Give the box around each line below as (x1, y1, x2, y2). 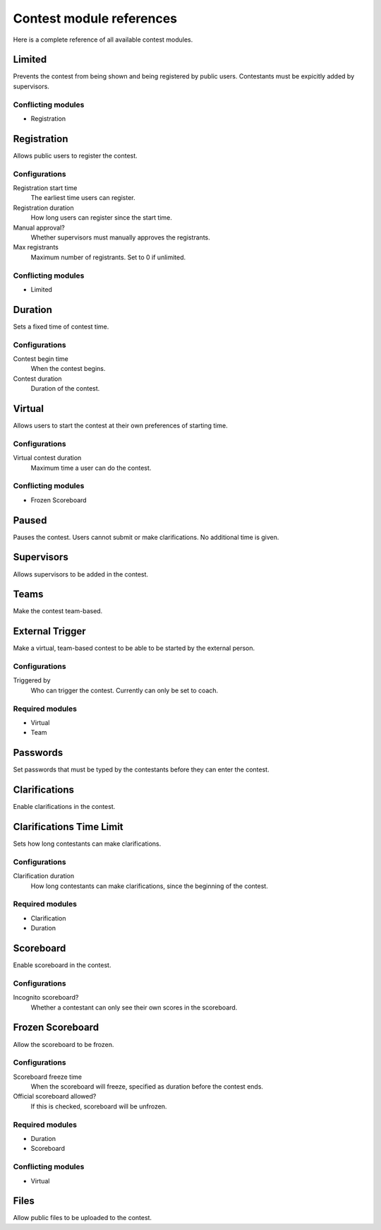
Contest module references (13, 11, 178, 26)
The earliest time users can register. (30, 194, 135, 202)
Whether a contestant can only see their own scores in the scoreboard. (30, 1003, 238, 1012)
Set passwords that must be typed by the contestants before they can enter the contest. (13, 765, 270, 774)
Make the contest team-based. (13, 607, 103, 615)
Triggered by (13, 676, 51, 685)
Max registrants (13, 243, 59, 252)
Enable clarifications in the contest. (13, 803, 116, 811)
